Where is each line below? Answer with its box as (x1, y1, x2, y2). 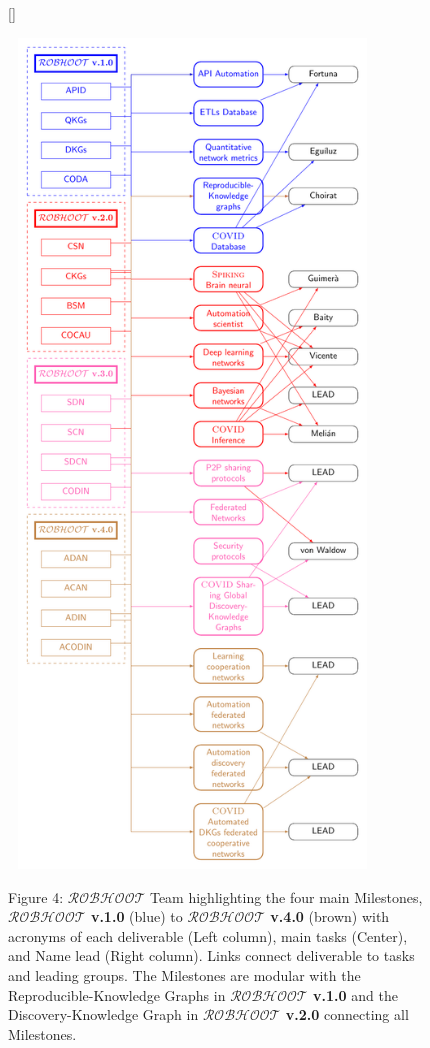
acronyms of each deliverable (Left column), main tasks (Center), (8, 925, 408, 946)
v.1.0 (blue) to (90, 906, 183, 927)
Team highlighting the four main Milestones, (149, 886, 423, 907)
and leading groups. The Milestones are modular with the (8, 965, 361, 986)
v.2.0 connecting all (285, 1004, 409, 1025)
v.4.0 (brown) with (270, 906, 390, 927)
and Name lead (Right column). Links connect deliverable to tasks (8, 945, 415, 966)
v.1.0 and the (313, 984, 398, 1005)
